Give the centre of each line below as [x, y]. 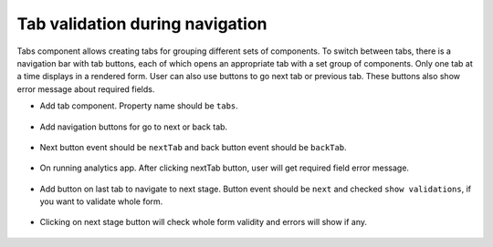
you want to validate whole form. [101, 201]
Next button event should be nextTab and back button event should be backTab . [193, 147]
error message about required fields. [86, 89]
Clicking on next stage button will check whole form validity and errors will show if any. [204, 222]
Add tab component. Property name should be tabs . [139, 106]
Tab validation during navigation [142, 24]
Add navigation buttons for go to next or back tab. [134, 127]
